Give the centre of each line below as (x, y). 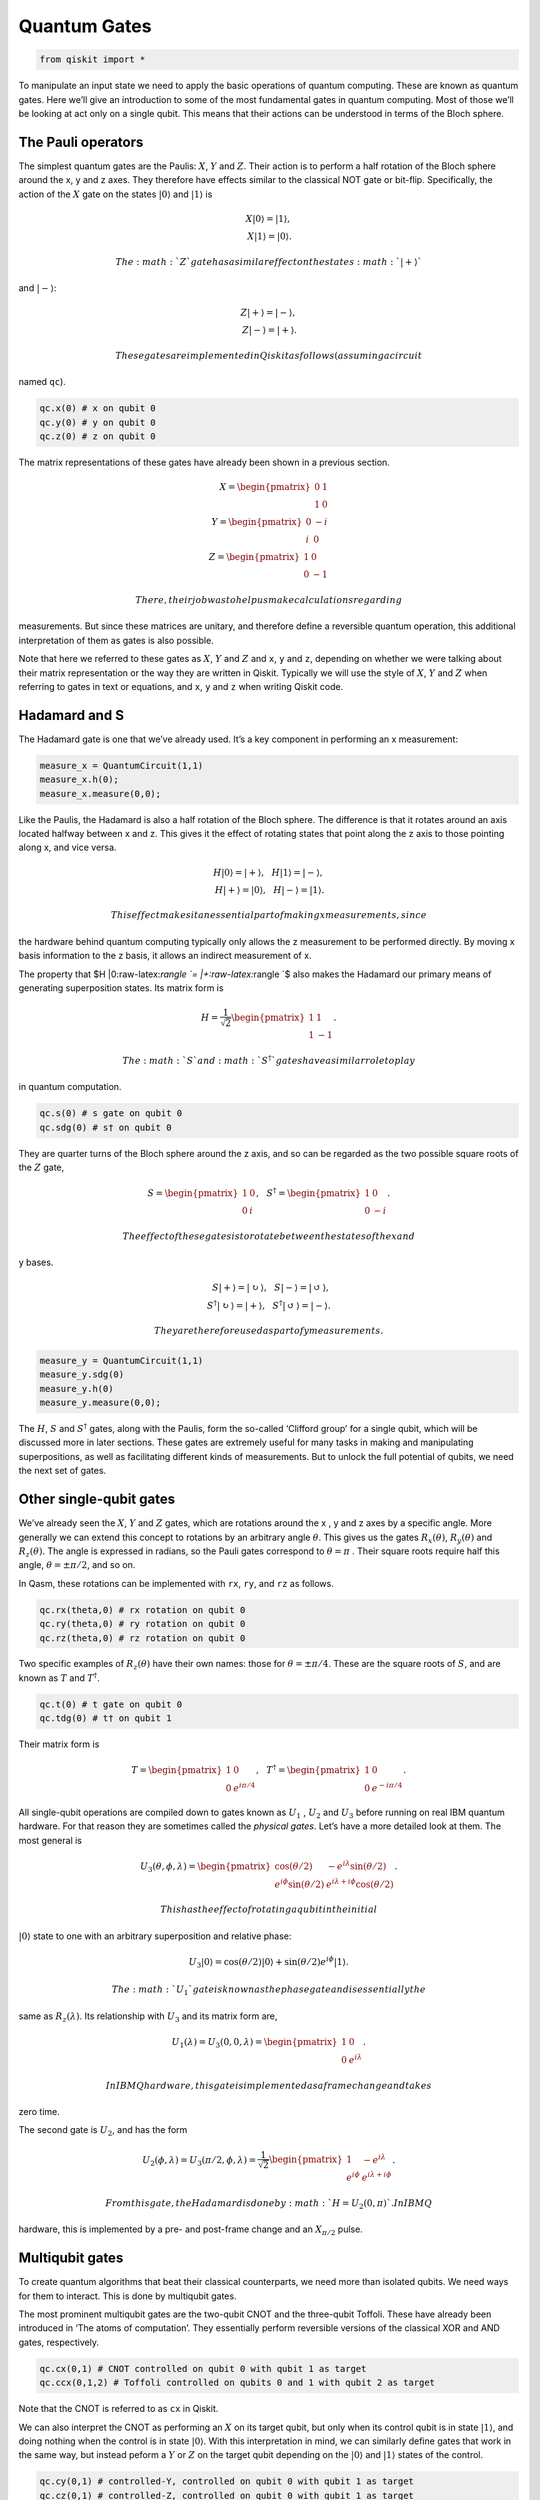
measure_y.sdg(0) (82, 1374)
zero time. (39, 2111)
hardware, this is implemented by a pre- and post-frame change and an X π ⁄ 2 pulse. (191, 2230)
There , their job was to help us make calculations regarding (269, 600)
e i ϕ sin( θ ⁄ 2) (299, 1883)
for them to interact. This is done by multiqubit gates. (127, 2296)
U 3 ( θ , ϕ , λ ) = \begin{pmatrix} (206, 1867)
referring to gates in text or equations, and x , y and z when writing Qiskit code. (181, 687)
